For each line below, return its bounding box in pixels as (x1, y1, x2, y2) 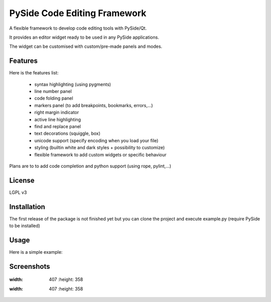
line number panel (34, 88, 72, 94)
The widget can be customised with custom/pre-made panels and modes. (9, 43, 163, 50)
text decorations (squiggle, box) (34, 131, 100, 137)
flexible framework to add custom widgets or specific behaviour (34, 151, 167, 158)
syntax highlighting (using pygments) (34, 81, 111, 87)
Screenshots (9, 262, 50, 271)
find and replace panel (34, 123, 81, 129)
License (9, 176, 35, 184)
